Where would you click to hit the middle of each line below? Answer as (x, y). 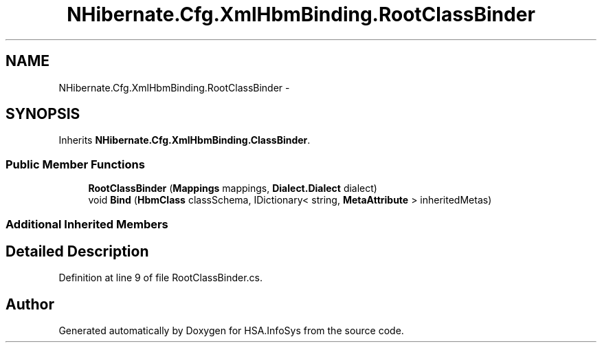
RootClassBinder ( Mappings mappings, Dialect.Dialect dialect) (233, 188)
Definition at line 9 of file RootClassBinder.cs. (161, 278)
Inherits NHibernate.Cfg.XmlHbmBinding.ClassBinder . (185, 140)
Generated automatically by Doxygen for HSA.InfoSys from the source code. (231, 331)
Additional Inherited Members (87, 224)
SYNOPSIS (43, 114)
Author (30, 304)
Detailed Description (77, 251)
